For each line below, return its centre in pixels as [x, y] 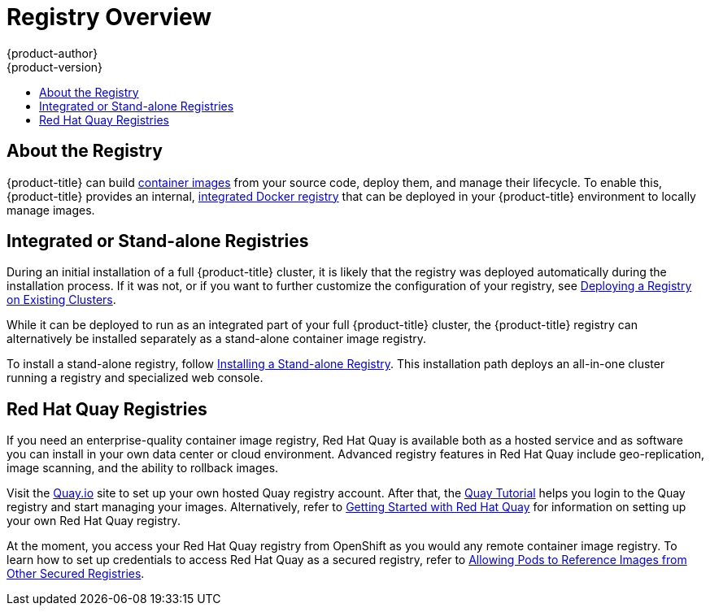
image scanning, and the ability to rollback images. [143, 468]
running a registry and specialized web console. [135, 378]
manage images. [51, 210]
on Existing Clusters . [61, 300]
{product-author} [52, 53]
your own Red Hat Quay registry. [94, 521]
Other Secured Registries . [76, 574]
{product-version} [55, 67]
